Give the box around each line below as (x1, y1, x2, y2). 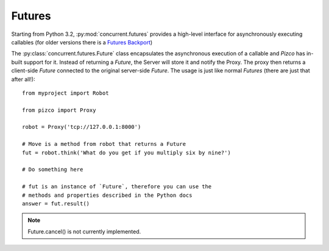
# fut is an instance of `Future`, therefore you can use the (22, 183, 212, 190)
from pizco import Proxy (22, 106, 96, 114)
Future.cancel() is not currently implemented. (27, 228, 141, 235)
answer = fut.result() (22, 200, 90, 207)
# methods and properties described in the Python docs (22, 191, 193, 199)
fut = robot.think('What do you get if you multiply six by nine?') (22, 149, 231, 156)
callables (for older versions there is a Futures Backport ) (11, 38, 153, 46)
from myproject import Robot (22, 89, 109, 97)
